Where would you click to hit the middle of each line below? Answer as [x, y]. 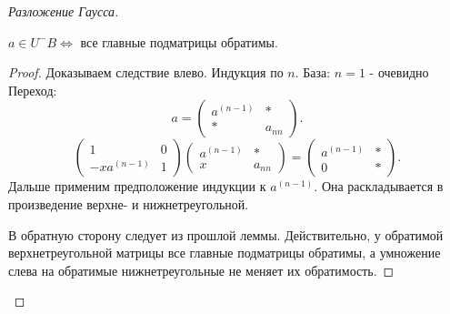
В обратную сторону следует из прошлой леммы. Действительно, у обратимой [226, 234]
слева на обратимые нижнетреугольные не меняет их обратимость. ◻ [201, 270]
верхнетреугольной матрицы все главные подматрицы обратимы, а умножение [225, 253]
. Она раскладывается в [379, 186]
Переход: [33, 90]
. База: [313, 72]
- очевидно [399, 72]
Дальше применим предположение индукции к [137, 186]
